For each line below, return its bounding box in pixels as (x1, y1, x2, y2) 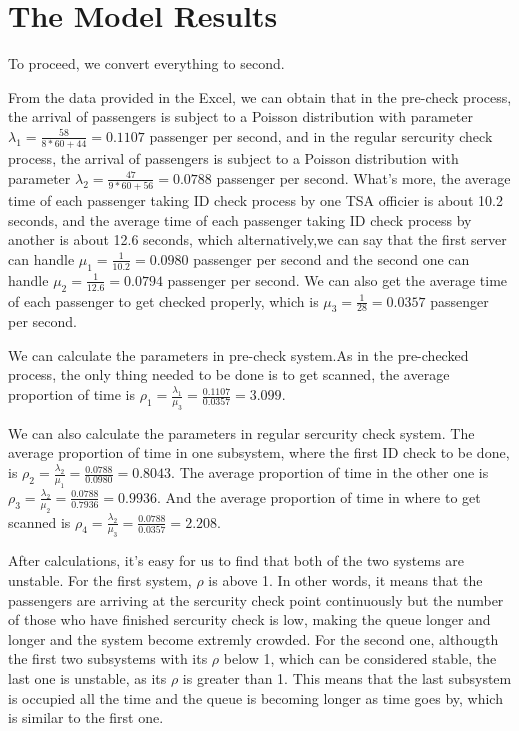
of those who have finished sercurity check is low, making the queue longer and (8, 609, 491, 630)
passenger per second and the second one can (193, 248, 470, 269)
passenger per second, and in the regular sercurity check (149, 125, 493, 146)
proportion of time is (8, 384, 135, 405)
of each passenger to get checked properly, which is (8, 290, 319, 311)
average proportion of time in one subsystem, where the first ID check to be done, (8, 442, 510, 463)
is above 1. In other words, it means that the (208, 569, 483, 590)
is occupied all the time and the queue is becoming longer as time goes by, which (8, 687, 503, 708)
